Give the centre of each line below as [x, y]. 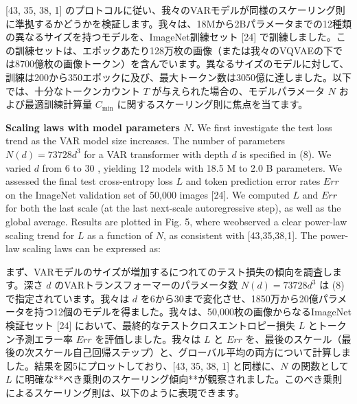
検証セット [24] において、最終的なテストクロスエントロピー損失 [150, 325]
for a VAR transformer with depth [156, 154]
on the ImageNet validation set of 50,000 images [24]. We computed [148, 194]
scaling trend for [40, 235]
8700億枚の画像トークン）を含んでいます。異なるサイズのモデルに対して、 [182, 64]
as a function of [119, 235]
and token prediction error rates [253, 181]
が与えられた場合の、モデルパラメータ [239, 90]
